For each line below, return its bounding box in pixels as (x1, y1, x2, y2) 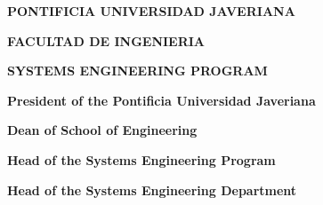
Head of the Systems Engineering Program (7, 150, 276, 169)
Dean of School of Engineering (7, 121, 198, 139)
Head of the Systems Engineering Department (7, 180, 297, 199)
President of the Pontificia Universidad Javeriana (7, 91, 316, 109)
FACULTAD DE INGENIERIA (7, 31, 206, 50)
